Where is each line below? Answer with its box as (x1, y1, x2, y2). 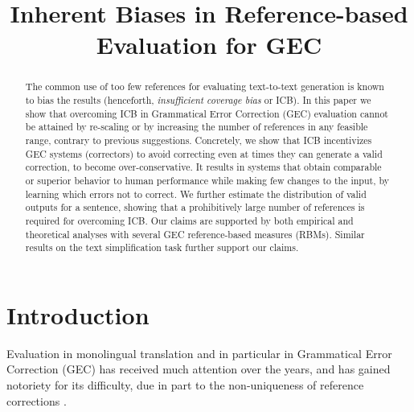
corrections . (6, 392, 67, 409)
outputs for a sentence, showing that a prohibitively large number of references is (25, 200, 365, 214)
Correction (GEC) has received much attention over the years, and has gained (6, 360, 391, 377)
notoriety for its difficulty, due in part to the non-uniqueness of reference (6, 377, 364, 393)
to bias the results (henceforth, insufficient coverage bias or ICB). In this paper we (25, 93, 371, 107)
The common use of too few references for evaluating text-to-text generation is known (25, 80, 384, 93)
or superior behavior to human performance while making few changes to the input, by (25, 173, 389, 187)
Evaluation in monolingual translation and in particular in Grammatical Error (6, 344, 392, 361)
